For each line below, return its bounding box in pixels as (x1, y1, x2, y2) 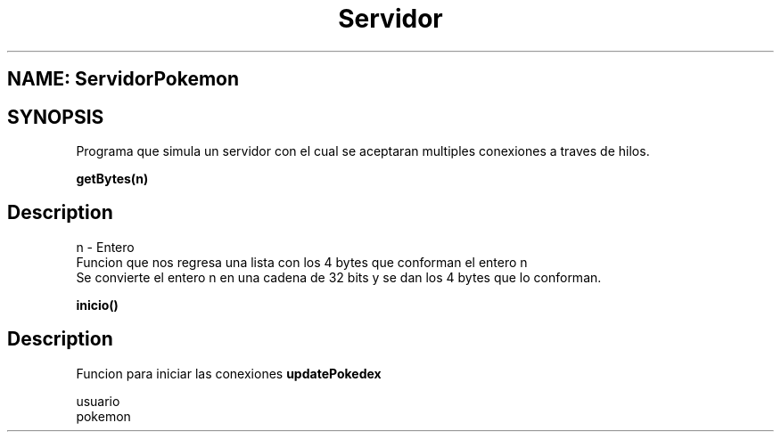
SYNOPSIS (7, 105, 104, 128)
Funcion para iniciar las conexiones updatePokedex (76, 365, 382, 381)
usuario (76, 393, 120, 409)
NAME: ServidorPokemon (7, 68, 240, 91)
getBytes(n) (76, 171, 149, 187)
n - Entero (76, 239, 135, 255)
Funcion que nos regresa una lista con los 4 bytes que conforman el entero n (76, 254, 528, 270)
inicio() (76, 297, 119, 313)
